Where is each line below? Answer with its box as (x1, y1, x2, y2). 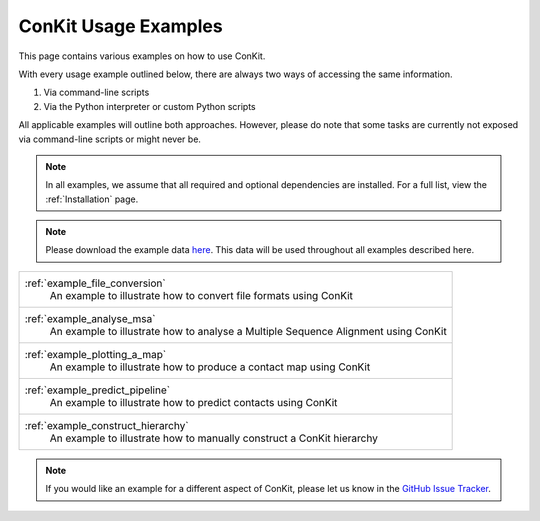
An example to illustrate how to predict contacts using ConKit (49, 395, 338, 409)
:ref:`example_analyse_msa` (24, 311, 156, 325)
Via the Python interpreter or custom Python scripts (43, 100, 257, 112)
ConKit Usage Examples (18, 15, 224, 37)
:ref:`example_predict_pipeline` (24, 383, 170, 397)
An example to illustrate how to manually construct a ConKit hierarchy (49, 431, 379, 445)
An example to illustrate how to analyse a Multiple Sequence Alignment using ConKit (49, 324, 447, 338)
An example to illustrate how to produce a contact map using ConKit (49, 360, 371, 374)
